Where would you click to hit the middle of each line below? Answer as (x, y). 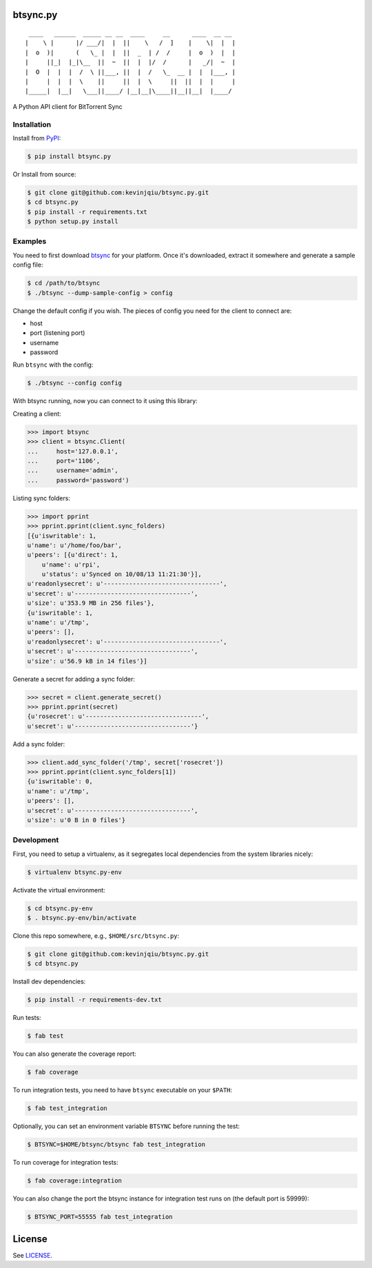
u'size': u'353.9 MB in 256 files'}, (91, 603)
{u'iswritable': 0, (60, 781)
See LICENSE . (33, 1255)
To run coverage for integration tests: (65, 1163)
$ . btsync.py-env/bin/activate (82, 918)
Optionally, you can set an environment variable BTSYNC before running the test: (126, 1126)
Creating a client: (37, 413)
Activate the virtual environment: (59, 890)
